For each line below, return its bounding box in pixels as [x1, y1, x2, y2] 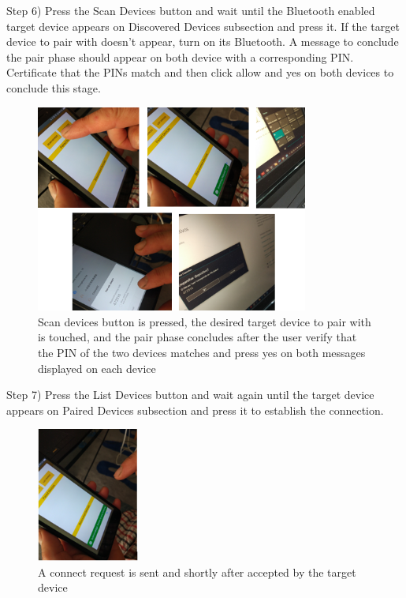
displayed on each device [38, 359, 156, 376]
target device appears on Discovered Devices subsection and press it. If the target [6, 17, 400, 34]
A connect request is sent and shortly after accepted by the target [38, 563, 356, 580]
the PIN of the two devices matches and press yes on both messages [38, 344, 366, 361]
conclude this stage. [6, 79, 101, 96]
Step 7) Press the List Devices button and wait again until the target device [6, 386, 374, 403]
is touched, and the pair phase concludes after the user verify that [38, 329, 357, 345]
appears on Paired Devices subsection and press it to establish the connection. [6, 401, 384, 418]
